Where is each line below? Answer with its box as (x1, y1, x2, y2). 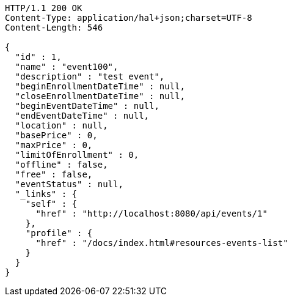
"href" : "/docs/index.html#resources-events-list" (35, 238, 288, 248)
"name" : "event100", (15, 62, 119, 72)
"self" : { (25, 199, 78, 209)
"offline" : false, (15, 160, 108, 169)
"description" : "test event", (15, 72, 165, 81)
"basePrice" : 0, (15, 130, 98, 140)
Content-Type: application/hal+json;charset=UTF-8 (5, 13, 252, 23)
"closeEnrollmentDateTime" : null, (15, 91, 186, 101)
